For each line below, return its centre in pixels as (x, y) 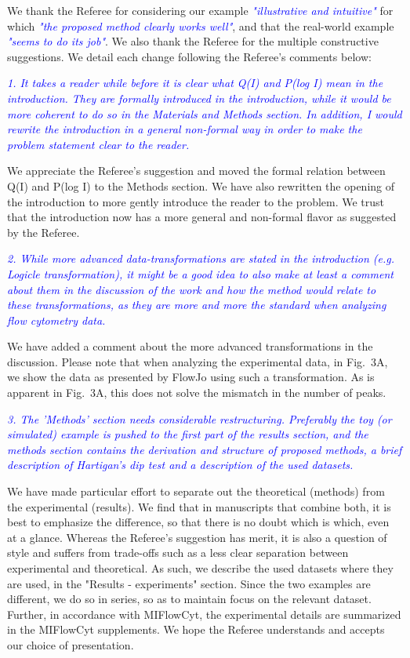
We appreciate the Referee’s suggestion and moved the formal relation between (196, 171)
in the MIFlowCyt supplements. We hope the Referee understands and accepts (196, 629)
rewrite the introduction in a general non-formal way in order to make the (185, 129)
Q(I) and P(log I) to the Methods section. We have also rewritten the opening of (201, 185)
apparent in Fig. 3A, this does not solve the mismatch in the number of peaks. (197, 393)
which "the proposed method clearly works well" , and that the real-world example (201, 25)
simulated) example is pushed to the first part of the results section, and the (188, 434)
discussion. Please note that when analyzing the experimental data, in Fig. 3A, (198, 361)
